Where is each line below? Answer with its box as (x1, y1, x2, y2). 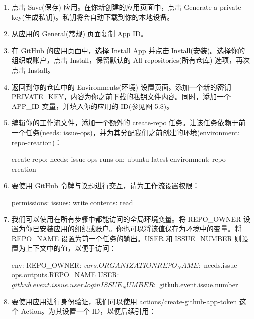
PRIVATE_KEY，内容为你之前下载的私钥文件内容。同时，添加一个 (11, 91, 231, 102)
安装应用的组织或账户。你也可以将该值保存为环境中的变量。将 (39, 223, 242, 234)
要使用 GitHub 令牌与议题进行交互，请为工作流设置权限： (11, 180, 200, 191)
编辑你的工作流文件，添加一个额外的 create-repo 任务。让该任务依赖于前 (11, 117, 246, 128)
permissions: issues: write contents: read (11, 197, 133, 207)
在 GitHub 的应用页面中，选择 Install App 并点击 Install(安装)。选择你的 (11, 45, 245, 55)
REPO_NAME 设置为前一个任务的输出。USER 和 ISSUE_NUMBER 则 (11, 233, 242, 243)
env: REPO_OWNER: (11, 259, 82, 270)
